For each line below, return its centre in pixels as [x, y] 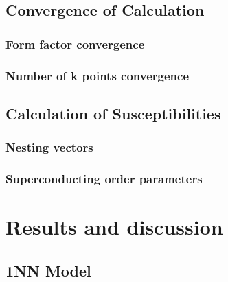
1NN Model [48, 270]
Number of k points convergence [98, 75]
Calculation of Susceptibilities [113, 113]
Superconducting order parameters [104, 179]
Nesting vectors [49, 147]
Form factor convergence [75, 44]
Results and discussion [114, 227]
